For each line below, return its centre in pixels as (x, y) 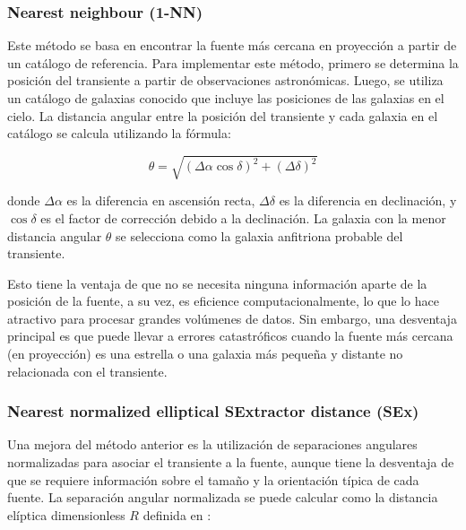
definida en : (177, 514)
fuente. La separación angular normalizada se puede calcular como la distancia (223, 497)
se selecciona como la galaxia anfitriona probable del (259, 235)
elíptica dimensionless (66, 514)
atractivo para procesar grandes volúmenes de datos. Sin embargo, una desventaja (232, 318)
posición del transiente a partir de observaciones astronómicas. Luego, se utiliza (225, 80)
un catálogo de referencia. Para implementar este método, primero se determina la (233, 62)
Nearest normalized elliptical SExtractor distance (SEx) (213, 411)
